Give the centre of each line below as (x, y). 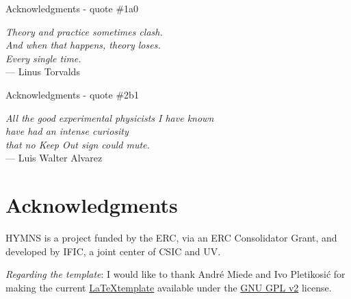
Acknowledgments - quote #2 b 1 (72, 94)
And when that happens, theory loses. (83, 45)
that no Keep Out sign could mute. (78, 144)
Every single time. (43, 58)
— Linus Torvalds (43, 71)
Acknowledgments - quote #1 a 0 (72, 8)
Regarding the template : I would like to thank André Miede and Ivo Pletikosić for (175, 274)
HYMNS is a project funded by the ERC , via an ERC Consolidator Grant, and (171, 238)
